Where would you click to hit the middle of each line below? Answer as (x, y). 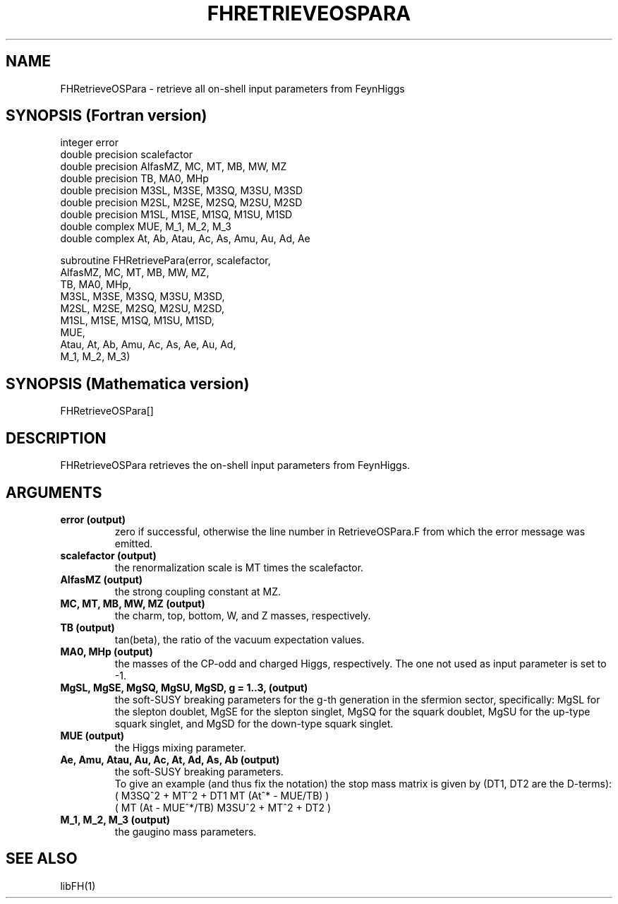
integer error (89, 143)
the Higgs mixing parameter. (180, 747)
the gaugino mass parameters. (186, 831)
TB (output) (87, 627)
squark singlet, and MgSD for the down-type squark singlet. (254, 723)
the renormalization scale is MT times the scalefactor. (239, 567)
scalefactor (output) (108, 555)
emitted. (134, 543)
